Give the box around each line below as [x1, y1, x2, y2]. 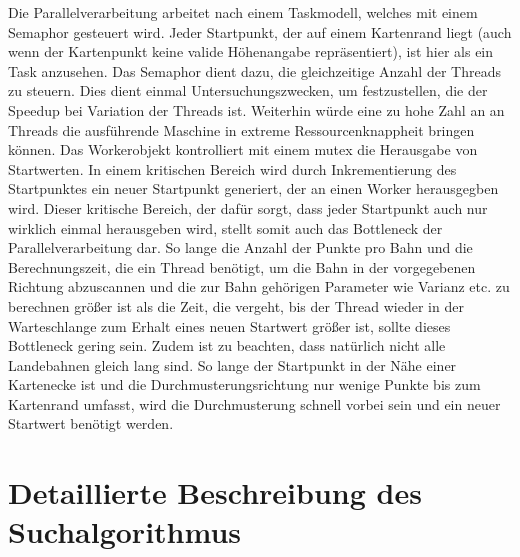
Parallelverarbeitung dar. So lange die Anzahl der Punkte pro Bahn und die [8, 237, 473, 258]
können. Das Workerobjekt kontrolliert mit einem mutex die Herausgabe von [8, 139, 478, 160]
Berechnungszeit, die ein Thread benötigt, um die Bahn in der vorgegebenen [8, 256, 476, 277]
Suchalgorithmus [8, 511, 242, 552]
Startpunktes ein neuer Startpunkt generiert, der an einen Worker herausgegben [8, 178, 499, 199]
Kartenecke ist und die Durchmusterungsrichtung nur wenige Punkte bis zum [8, 374, 481, 395]
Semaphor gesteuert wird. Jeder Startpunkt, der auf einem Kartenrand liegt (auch [8, 21, 512, 42]
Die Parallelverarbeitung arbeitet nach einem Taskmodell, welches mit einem [8, 2, 478, 22]
